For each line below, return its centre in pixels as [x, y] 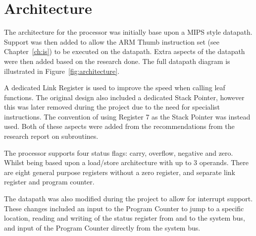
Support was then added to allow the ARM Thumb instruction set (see [112, 41]
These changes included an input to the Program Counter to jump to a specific [124, 208]
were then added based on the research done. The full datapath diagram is [117, 61]
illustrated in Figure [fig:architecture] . [62, 71]
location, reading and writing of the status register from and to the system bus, [125, 218]
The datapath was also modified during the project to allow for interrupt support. [128, 199]
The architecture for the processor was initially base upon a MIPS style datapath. [128, 32]
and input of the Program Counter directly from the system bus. [102, 227]
